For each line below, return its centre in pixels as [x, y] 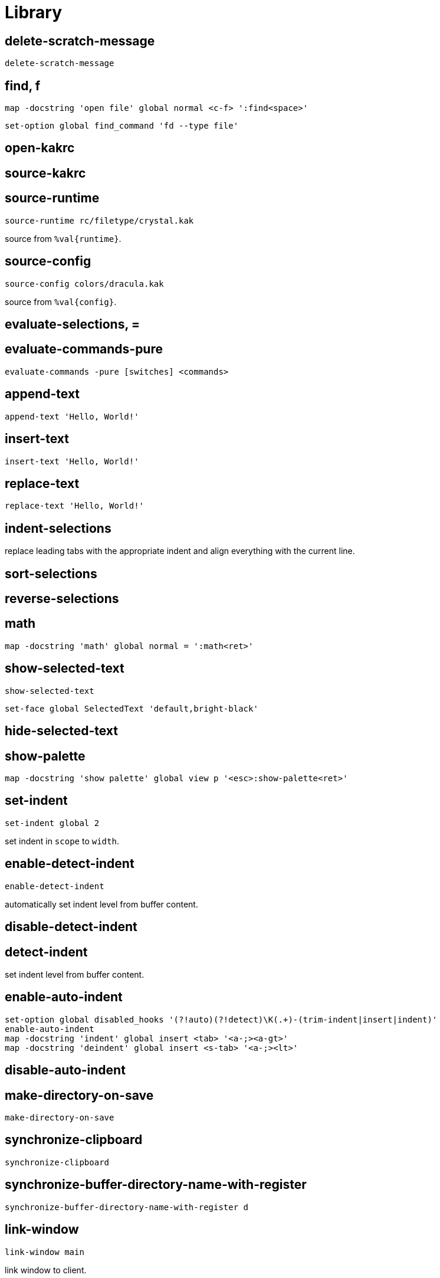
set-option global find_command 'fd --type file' [122, 126]
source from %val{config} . [61, 302]
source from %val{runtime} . [63, 238]
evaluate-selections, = [73, 324]
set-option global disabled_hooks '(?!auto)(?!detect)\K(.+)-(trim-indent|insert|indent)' [221, 1019]
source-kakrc [45, 173]
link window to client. [46, 1270]
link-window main [45, 1252]
